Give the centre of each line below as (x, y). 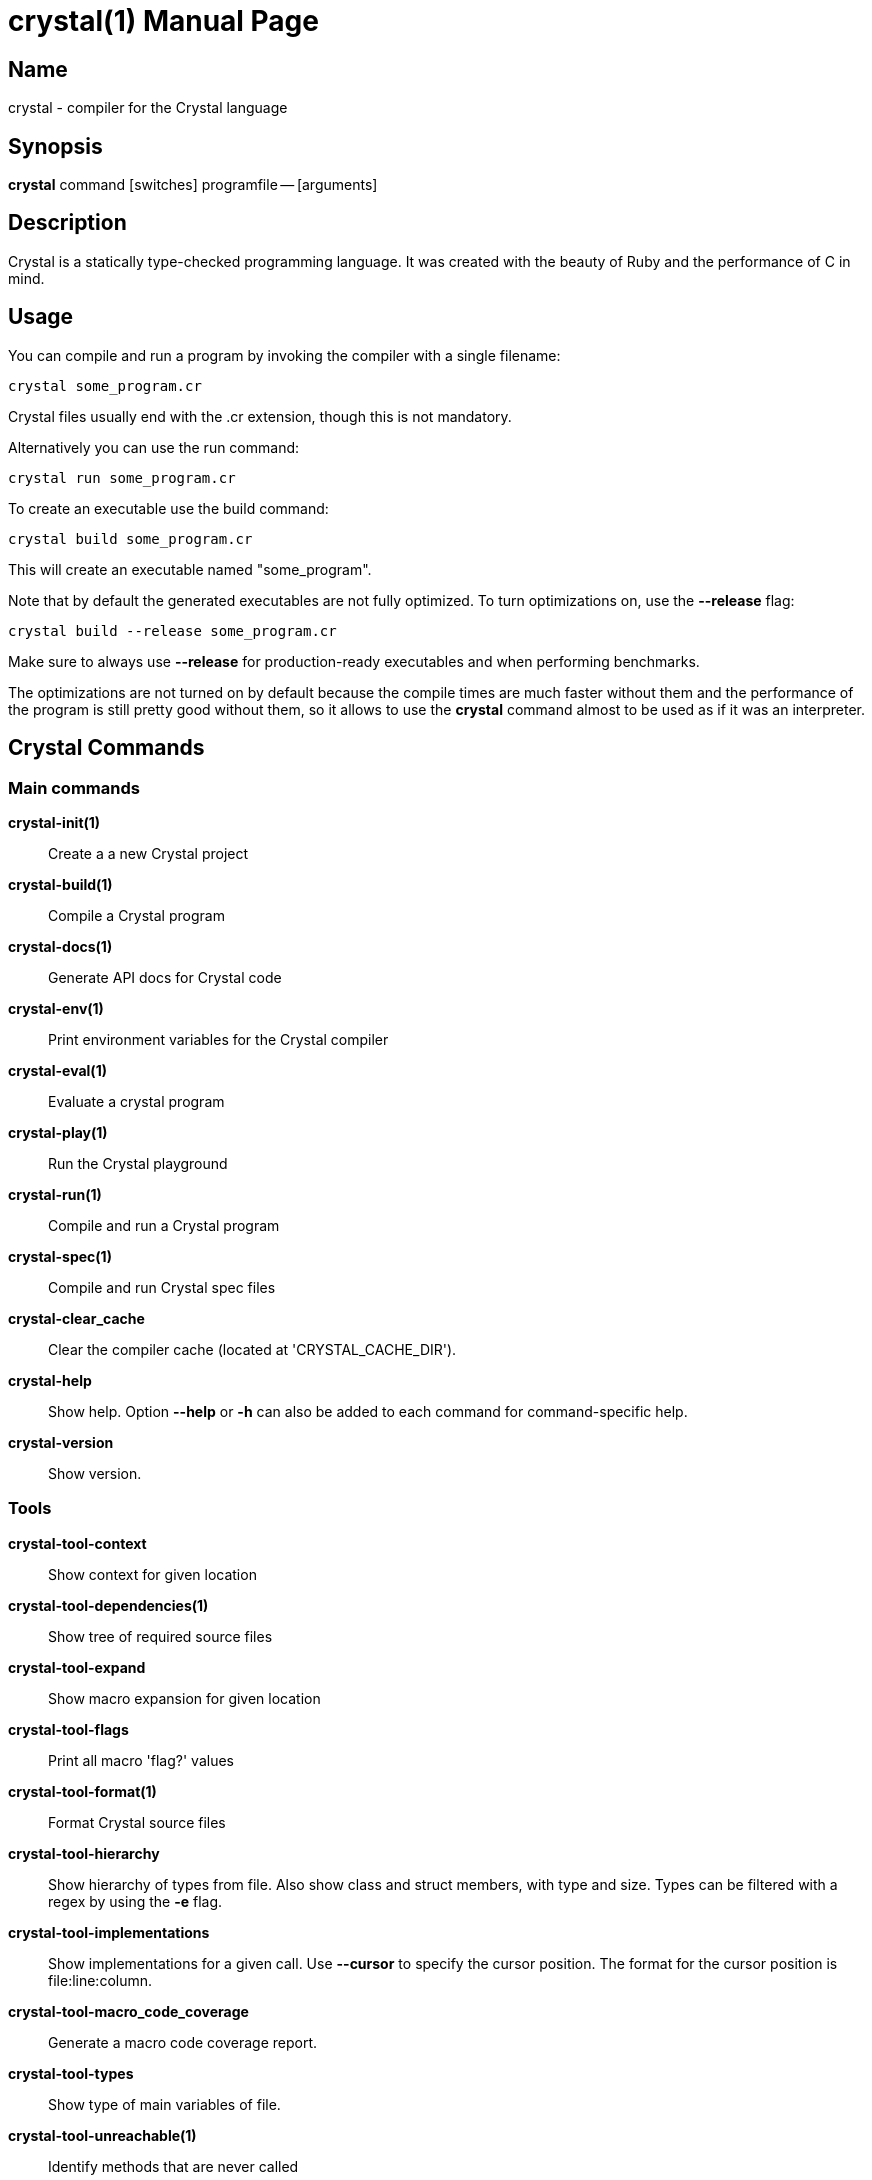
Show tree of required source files (160, 1636)
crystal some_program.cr (105, 385)
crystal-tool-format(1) (82, 1791)
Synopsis (55, 146)
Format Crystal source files (137, 1822)
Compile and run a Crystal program (164, 1225)
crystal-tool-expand (77, 1667)
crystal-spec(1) (60, 1256)
